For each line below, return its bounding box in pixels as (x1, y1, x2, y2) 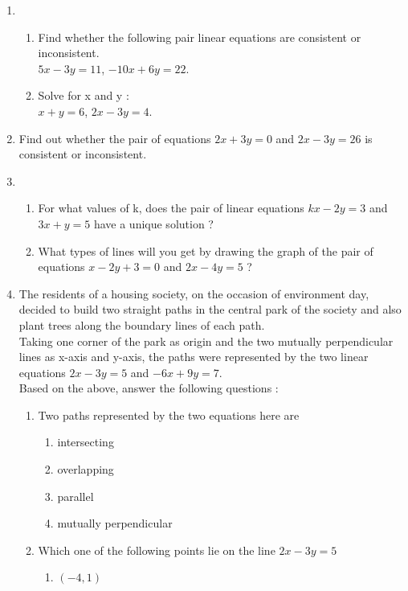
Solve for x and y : (38, 87, 129, 104)
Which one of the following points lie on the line (38, 541, 275, 558)
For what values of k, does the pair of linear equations (38, 199, 304, 216)
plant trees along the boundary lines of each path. (18, 316, 265, 333)
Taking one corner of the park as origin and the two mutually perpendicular (18, 332, 394, 349)
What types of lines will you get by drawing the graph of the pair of (38, 242, 373, 259)
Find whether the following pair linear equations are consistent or (38, 28, 361, 45)
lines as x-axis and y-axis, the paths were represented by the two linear (18, 348, 369, 365)
